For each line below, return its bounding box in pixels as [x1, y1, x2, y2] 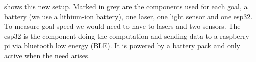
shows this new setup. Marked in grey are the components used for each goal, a [4, 1, 248, 11]
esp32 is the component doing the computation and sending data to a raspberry [4, 30, 249, 41]
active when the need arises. [4, 50, 90, 60]
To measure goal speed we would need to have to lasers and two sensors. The [4, 21, 241, 31]
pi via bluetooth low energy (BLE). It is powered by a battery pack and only [4, 40, 240, 51]
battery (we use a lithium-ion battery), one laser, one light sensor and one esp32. [4, 11, 253, 21]
